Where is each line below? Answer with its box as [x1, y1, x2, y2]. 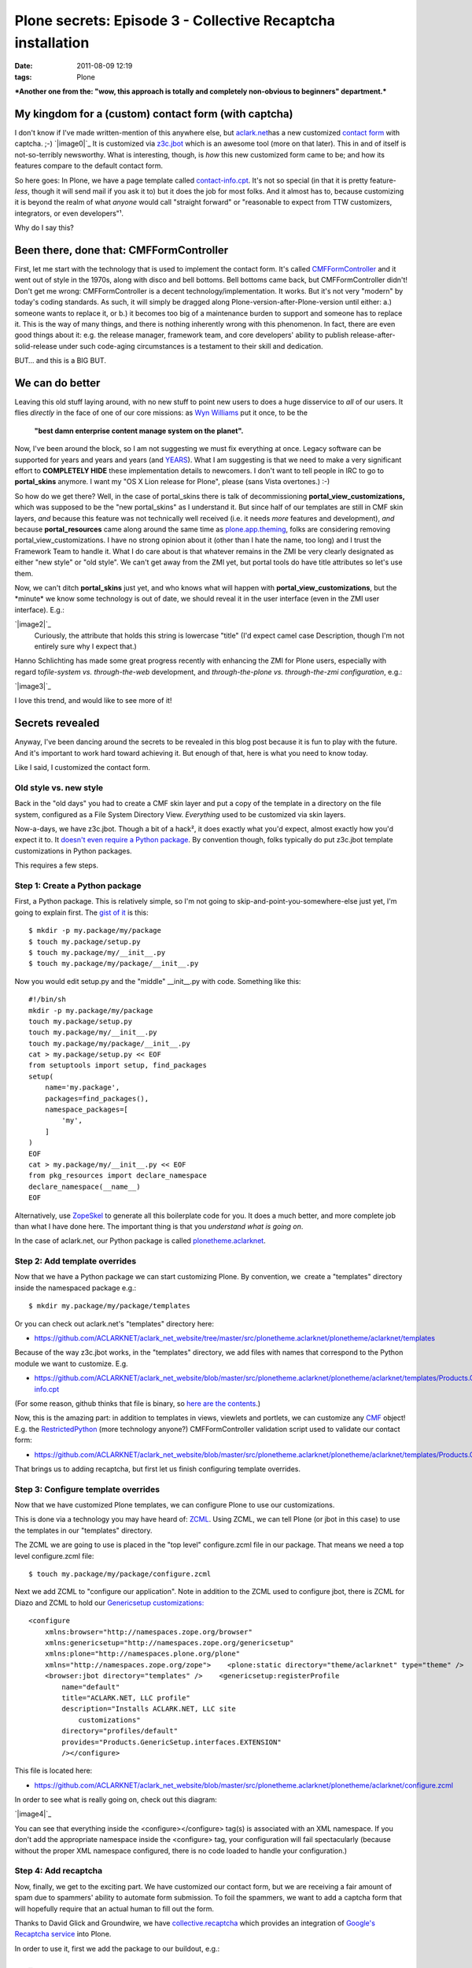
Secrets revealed [14, 716, 100, 730]
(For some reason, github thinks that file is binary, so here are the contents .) [14, 1398, 261, 1408]
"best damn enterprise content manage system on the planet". [34, 426, 244, 435]
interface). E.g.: [14, 605, 65, 614]
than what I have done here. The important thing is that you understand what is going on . [14, 1221, 304, 1231]
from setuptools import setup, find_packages [28, 1061, 208, 1070]
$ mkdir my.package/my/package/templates [28, 1301, 190, 1311]
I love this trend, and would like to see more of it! [14, 696, 172, 705]
